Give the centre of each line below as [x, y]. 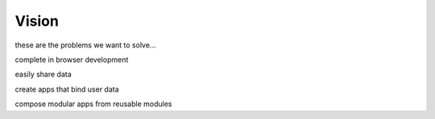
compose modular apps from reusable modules [93, 104]
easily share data [43, 74]
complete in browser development [72, 59]
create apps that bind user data [67, 89]
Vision [37, 21]
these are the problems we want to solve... [85, 45]
